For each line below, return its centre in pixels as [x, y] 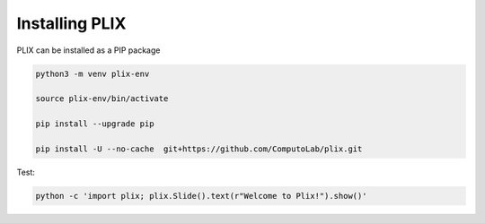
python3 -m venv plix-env [93, 73]
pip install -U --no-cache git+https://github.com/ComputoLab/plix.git [199, 149]
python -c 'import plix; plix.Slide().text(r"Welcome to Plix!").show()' [201, 196]
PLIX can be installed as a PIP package [88, 50]
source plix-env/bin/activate [102, 99]
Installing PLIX [71, 23]
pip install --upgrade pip [95, 124]
